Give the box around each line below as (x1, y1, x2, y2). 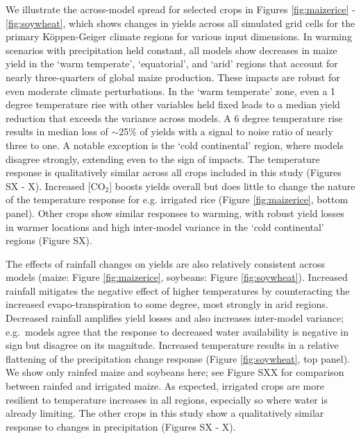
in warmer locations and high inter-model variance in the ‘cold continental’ (6, 219, 324, 234)
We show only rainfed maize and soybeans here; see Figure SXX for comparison (6, 365, 344, 379)
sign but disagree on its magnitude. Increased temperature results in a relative (6, 338, 339, 352)
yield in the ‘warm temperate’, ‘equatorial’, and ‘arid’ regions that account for (6, 56, 338, 71)
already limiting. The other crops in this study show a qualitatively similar (6, 406, 324, 420)
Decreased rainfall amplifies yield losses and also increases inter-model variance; (6, 311, 344, 325)
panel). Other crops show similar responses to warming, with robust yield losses (6, 205, 344, 220)
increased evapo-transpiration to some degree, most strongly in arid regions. (6, 297, 328, 311)
